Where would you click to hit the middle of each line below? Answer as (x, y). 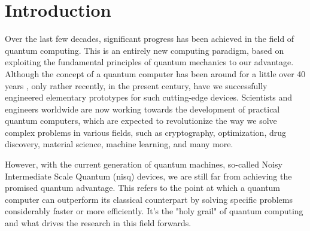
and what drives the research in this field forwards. (98, 223)
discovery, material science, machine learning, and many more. (119, 144)
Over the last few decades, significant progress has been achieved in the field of (150, 39)
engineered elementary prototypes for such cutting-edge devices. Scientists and (149, 97)
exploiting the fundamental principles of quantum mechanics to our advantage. (149, 62)
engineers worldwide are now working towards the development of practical (142, 109)
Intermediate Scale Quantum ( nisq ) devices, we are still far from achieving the (148, 176)
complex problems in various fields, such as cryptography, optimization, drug (146, 132)
